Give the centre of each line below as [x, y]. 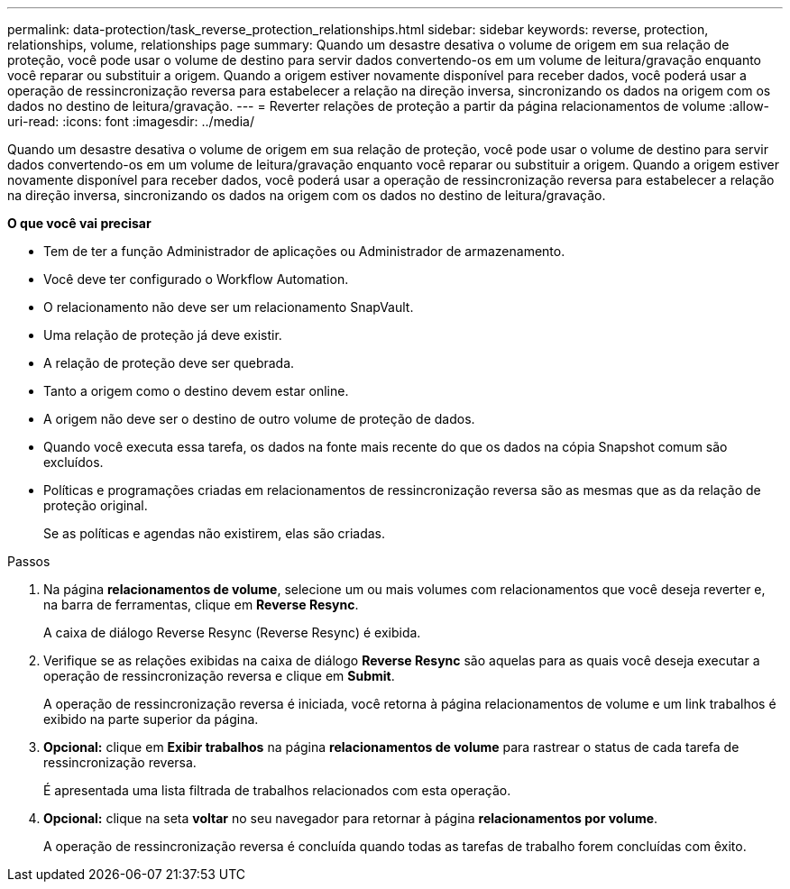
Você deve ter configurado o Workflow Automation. [196, 279]
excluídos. [73, 462]
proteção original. [96, 505]
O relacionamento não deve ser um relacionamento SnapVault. [229, 307]
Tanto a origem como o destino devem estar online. [196, 391]
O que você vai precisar [79, 223]
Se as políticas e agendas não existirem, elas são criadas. [215, 533]
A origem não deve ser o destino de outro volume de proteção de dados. [259, 419]
